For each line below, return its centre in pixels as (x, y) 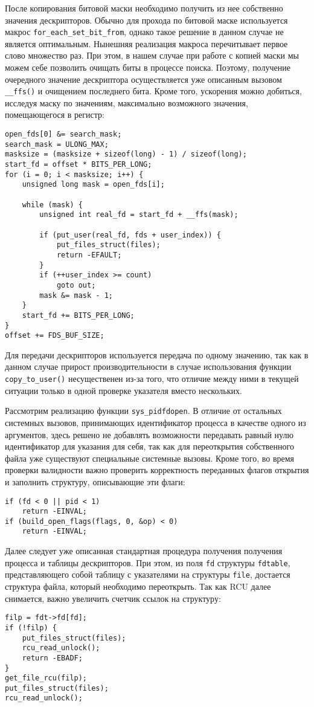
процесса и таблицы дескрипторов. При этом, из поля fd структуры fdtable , (148, 562)
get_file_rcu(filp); (46, 678)
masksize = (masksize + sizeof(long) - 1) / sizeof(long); (126, 154)
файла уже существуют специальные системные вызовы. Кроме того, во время (150, 458)
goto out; (76, 285)
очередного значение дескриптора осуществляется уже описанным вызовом (143, 79)
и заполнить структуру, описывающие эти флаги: (95, 481)
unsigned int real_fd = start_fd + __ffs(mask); (139, 215)
